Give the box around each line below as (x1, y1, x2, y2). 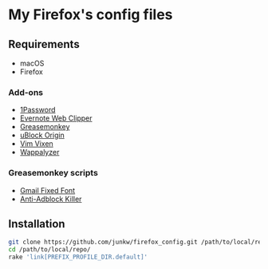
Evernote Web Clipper (19, 113, 93, 123)
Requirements (8, 38, 80, 51)
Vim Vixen (19, 139, 53, 148)
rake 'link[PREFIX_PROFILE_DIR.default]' (8, 253, 148, 261)
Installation (8, 217, 65, 231)
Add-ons (8, 86, 44, 97)
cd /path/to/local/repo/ (8, 246, 91, 254)
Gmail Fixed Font (19, 185, 76, 195)
